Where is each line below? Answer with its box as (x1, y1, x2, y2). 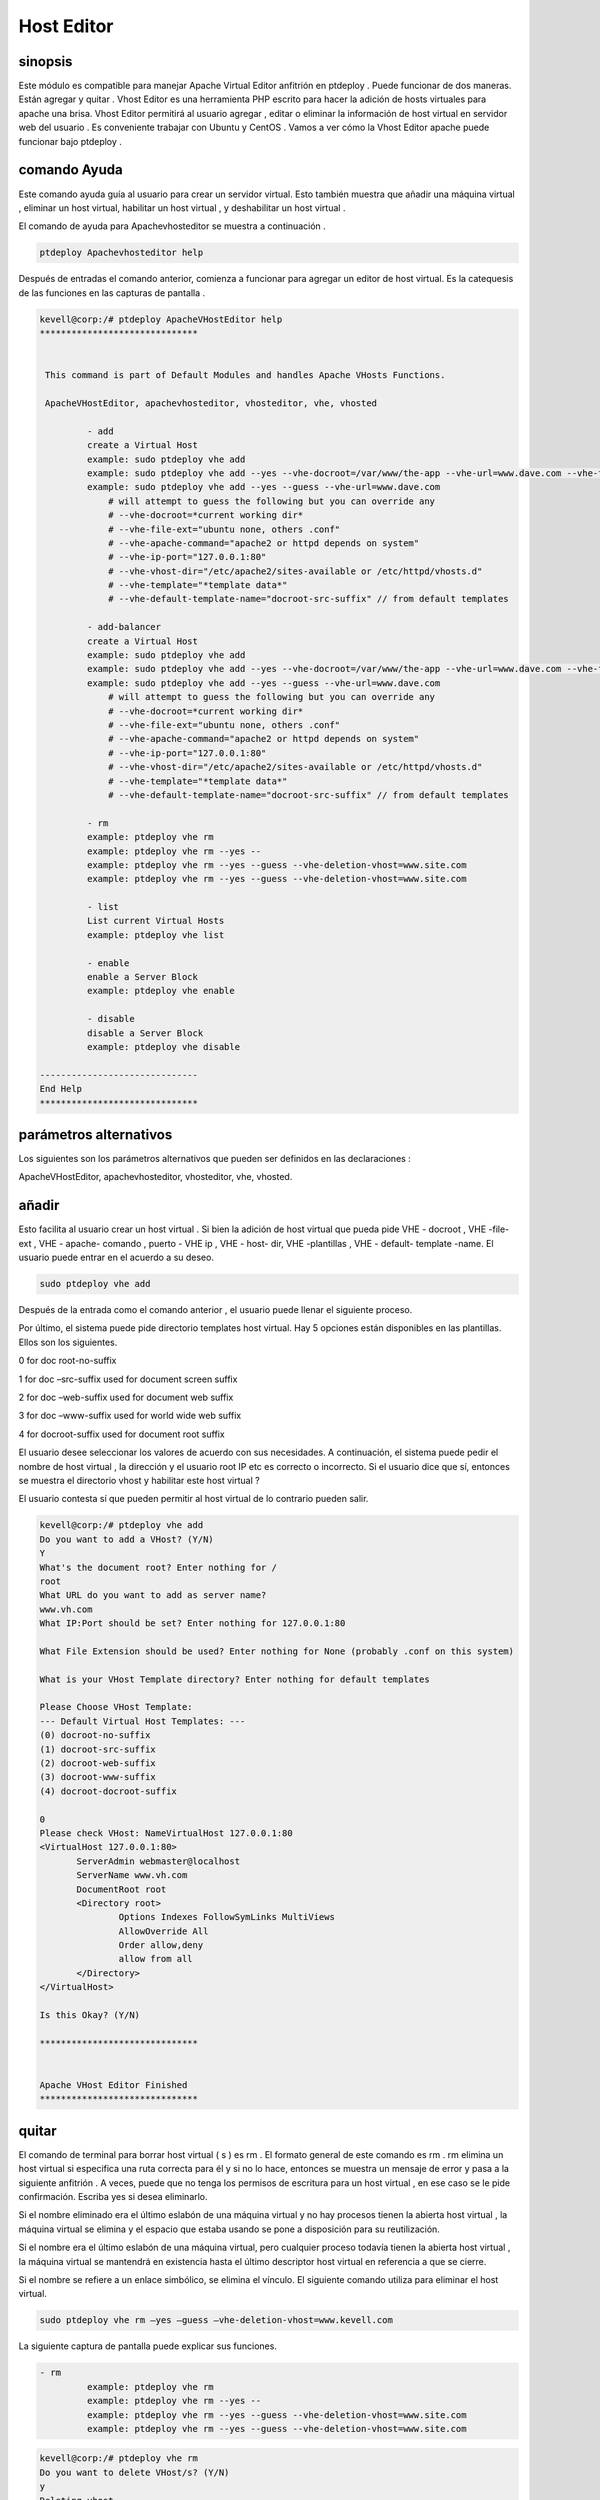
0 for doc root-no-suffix (18, 1355, 117, 1367)
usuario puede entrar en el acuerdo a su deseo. (18, 1251, 215, 1264)
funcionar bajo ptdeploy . (18, 135, 122, 147)
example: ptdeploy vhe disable (86, 1041, 240, 1052)
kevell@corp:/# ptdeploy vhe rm (39, 2453, 199, 2464)
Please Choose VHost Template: (39, 1701, 194, 1713)
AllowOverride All (118, 1925, 209, 1937)
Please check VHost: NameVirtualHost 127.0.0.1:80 (39, 1827, 294, 1839)
